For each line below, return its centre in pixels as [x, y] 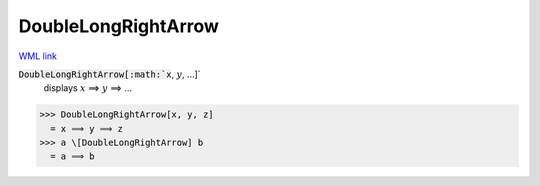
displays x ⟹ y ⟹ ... [87, 88]
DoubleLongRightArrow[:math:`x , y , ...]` [109, 74]
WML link [38, 56]
